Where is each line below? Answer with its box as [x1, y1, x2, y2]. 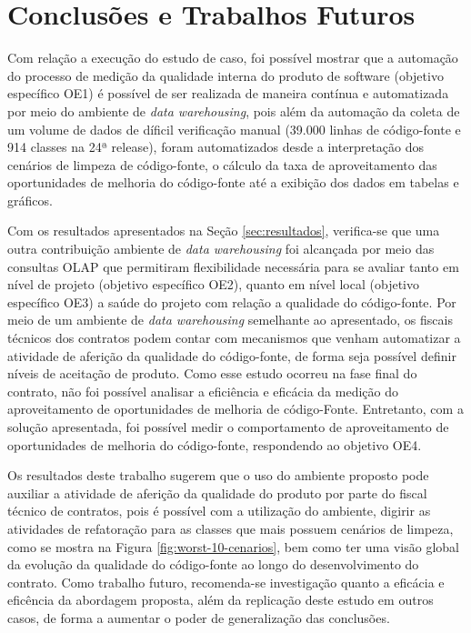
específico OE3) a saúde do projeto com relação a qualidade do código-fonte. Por [7, 292, 456, 311]
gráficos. [7, 190, 53, 209]
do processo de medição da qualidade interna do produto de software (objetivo [7, 65, 444, 85]
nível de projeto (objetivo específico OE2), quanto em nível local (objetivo [7, 275, 419, 294]
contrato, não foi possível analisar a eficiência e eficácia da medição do [7, 381, 398, 400]
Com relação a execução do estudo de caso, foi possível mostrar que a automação [7, 48, 458, 67]
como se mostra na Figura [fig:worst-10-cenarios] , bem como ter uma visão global [7, 537, 459, 556]
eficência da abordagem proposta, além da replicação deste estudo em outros [7, 590, 434, 609]
